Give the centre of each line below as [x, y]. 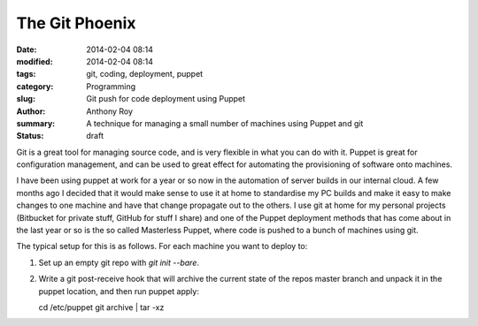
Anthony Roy [109, 111]
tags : [26, 74]
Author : [31, 111]
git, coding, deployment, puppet [145, 74]
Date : [27, 49]
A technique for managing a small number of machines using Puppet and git [225, 123]
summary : [36, 123]
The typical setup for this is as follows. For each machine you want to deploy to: [162, 246]
